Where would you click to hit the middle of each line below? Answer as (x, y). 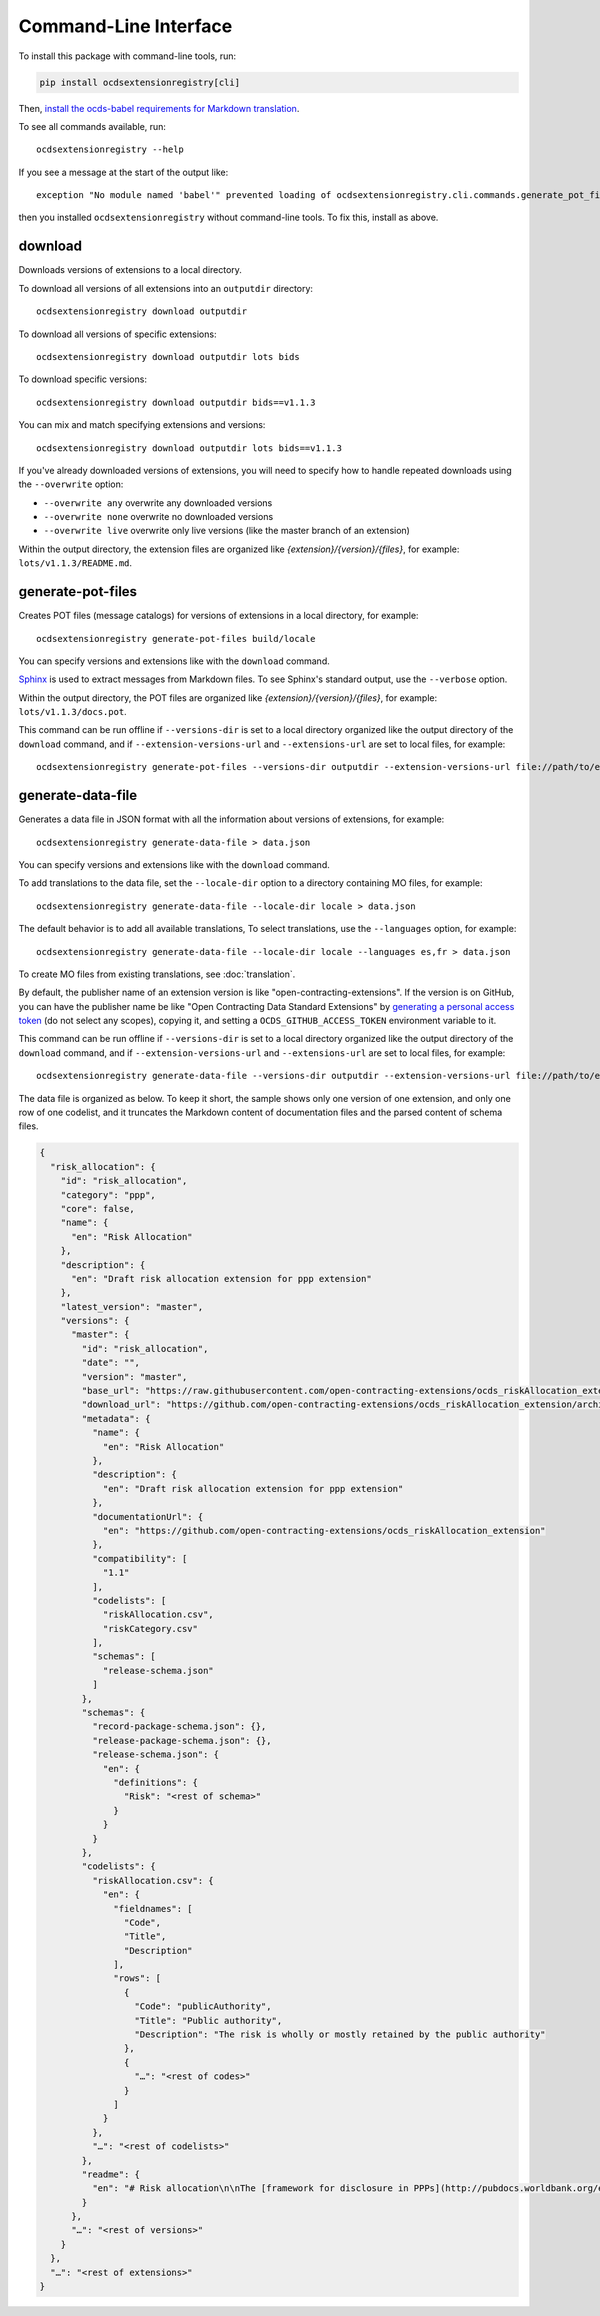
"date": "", (110, 1363)
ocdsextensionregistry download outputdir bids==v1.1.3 (176, 402)
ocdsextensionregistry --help (110, 149)
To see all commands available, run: (92, 126)
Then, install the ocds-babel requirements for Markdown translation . (159, 108)
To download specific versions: (82, 379)
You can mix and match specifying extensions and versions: (142, 425)
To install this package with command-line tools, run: (127, 56)
